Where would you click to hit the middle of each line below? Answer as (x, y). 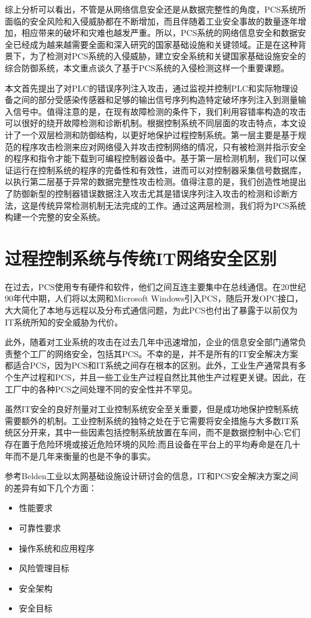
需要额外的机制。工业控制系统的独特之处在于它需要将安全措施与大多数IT (148, 420)
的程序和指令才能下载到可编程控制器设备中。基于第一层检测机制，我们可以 (151, 158)
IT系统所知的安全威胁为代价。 (64, 322)
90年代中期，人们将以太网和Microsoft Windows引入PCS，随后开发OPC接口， (154, 298)
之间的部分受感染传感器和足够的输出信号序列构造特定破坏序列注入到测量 (155, 100)
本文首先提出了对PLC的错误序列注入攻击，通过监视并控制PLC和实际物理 (147, 88)
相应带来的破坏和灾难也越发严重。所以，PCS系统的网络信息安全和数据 (159, 33)
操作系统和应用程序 (57, 548)
